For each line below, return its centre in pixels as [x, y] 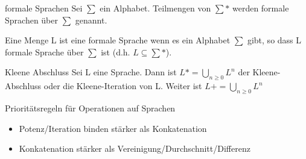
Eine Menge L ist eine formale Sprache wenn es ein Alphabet [118, 40]
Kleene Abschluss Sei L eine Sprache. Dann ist [91, 72]
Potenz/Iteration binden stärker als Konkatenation [113, 128]
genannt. [91, 20]
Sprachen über [31, 20]
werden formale [260, 8]
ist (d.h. [116, 51]
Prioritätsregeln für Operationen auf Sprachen [90, 108]
